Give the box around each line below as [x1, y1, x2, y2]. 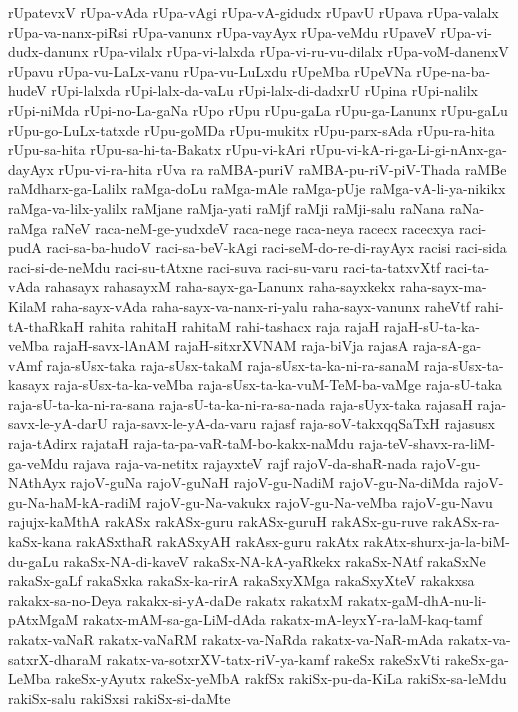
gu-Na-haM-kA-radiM [8, 491, 142, 512]
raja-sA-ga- [412, 335, 482, 356]
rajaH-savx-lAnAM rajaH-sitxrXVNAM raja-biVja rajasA [53, 335, 409, 356]
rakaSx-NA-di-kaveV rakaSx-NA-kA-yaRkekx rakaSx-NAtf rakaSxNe [63, 550, 486, 571]
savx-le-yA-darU [8, 413, 108, 434]
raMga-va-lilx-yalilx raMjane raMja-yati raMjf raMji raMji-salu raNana [8, 197, 445, 218]
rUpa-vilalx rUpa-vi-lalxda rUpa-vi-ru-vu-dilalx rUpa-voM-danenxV [93, 41, 509, 62]
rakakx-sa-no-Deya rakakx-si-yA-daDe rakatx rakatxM [8, 589, 343, 610]
